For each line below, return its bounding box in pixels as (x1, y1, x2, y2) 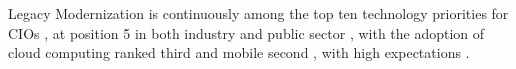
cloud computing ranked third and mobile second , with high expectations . (8, 42, 470, 63)
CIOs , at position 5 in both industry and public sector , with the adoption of (8, 22, 485, 43)
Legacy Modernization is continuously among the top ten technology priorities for (8, 3, 509, 23)
